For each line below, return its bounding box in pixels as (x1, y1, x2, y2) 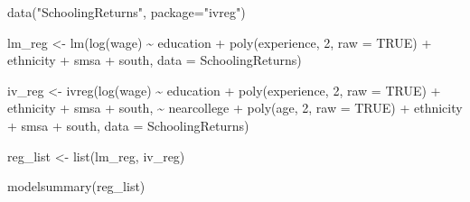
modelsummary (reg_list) (7, 177, 146, 196)
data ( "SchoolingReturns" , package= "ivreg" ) (7, 3, 246, 21)
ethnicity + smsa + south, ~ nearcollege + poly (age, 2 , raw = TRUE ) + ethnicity (7, 98, 463, 117)
